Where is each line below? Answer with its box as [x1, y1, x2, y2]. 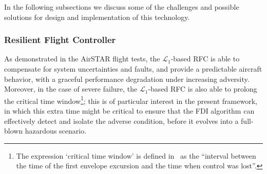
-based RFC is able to [170, 53, 240, 64]
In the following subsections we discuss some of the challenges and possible [4, 2, 239, 12]
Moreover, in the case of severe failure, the [4, 83, 138, 94]
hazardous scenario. [25, 125, 87, 136]
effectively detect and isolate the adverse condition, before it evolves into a [4, 115, 239, 126]
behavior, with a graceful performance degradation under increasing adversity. [4, 73, 250, 84]
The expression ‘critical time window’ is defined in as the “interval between [16, 150, 256, 161]
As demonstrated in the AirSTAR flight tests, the [4, 53, 160, 64]
